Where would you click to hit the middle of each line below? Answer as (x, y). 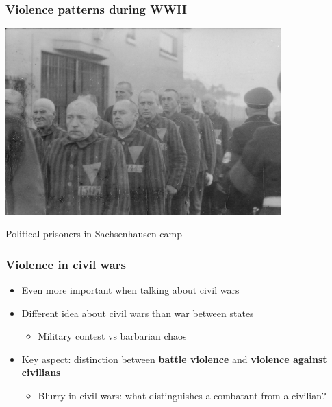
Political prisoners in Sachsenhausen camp (94, 234)
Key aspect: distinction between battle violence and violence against (174, 359)
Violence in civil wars (66, 264)
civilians (41, 372)
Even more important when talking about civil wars (130, 289)
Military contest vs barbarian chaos (112, 336)
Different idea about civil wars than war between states (138, 313)
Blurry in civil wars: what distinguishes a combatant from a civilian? (182, 395)
